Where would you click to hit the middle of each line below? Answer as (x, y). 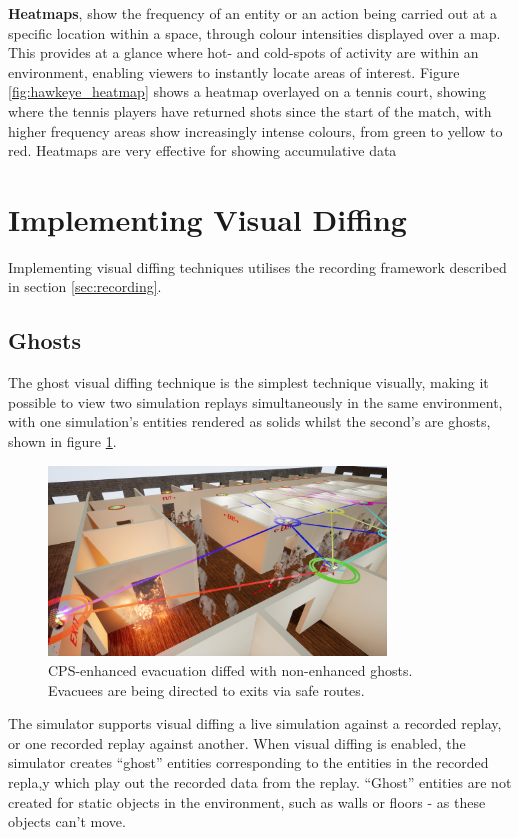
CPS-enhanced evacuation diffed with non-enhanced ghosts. (230, 670)
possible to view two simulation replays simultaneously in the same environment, (255, 401)
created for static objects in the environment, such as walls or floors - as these (247, 801)
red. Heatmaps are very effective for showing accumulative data (202, 150)
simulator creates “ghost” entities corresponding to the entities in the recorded (248, 762)
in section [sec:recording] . (85, 286)
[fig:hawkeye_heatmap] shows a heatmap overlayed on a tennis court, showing (247, 91)
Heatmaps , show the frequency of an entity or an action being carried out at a (252, 13)
